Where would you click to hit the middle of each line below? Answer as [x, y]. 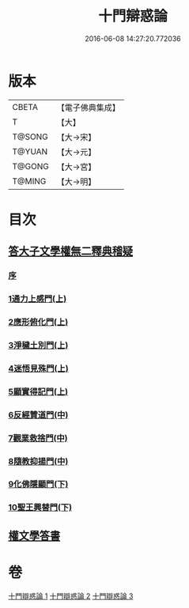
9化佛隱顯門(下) [38, 485]
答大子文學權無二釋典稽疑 [70, 251]
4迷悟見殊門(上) [38, 368]
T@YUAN [30, 151]
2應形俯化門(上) [38, 323]
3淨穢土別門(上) [38, 345]
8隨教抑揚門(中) [38, 461]
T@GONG [30, 166]
